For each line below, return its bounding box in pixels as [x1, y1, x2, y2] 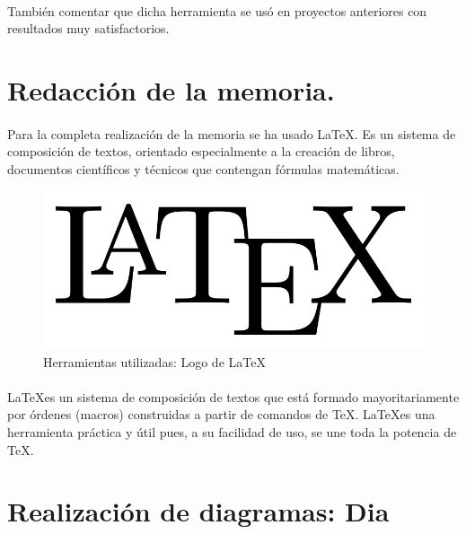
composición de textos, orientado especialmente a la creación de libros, [7, 142, 395, 161]
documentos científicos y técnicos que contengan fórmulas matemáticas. [7, 159, 400, 178]
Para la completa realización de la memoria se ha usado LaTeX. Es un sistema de [7, 124, 456, 143]
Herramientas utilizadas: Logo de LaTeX [43, 352, 266, 371]
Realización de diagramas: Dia [7, 493, 390, 530]
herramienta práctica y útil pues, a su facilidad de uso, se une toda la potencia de [7, 422, 457, 441]
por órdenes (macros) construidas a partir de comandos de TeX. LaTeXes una [7, 405, 435, 424]
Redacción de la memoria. [7, 71, 335, 108]
